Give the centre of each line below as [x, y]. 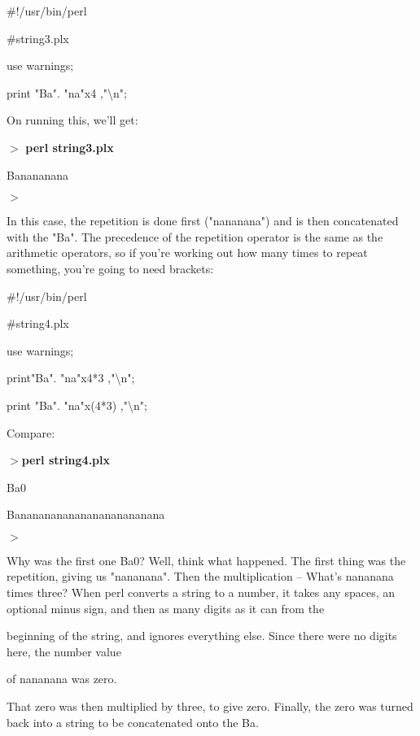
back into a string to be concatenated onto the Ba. [133, 722]
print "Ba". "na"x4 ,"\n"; [67, 92]
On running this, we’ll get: [72, 120]
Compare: [31, 432]
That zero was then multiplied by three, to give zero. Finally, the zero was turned [210, 706]
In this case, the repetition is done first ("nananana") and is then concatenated [203, 221]
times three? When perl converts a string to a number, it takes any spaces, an [201, 592]
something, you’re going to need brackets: [110, 268]
